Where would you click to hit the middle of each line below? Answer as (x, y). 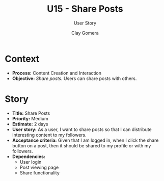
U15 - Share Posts (85, 9)
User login (31, 162)
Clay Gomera (85, 33)
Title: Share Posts (31, 113)
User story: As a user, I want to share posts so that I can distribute (82, 129)
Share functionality (39, 173)
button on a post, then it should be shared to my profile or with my (81, 145)
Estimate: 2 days (30, 124)
